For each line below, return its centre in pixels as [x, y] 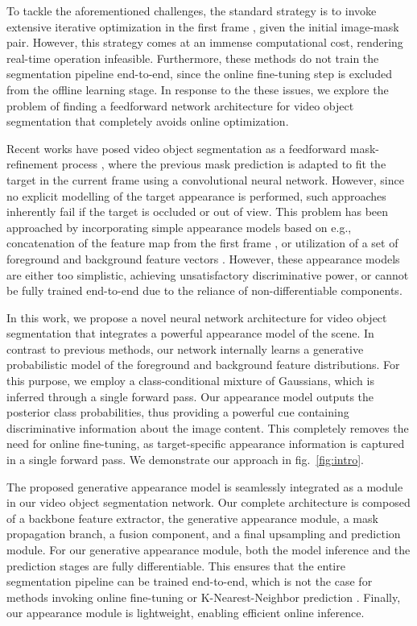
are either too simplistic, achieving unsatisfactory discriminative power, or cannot [208, 274]
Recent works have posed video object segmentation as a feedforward [177, 148]
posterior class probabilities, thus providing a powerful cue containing [178, 412]
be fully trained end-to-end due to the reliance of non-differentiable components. [204, 290]
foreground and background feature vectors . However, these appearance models [203, 258]
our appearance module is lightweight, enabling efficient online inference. [186, 613]
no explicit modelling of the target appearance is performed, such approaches [196, 195]
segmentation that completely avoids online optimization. [148, 121]
